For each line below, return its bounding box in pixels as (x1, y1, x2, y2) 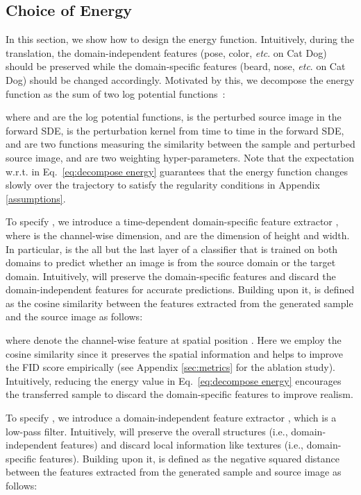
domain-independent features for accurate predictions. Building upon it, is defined (6, 282, 355, 297)
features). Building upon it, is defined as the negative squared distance (39, 451, 340, 465)
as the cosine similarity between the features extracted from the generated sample (6, 295, 353, 310)
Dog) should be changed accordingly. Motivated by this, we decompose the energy (6, 72, 355, 87)
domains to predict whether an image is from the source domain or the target (6, 255, 336, 270)
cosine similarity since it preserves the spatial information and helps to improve (6, 346, 344, 361)
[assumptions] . (6, 191, 66, 205)
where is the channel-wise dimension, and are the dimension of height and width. (6, 227, 350, 242)
